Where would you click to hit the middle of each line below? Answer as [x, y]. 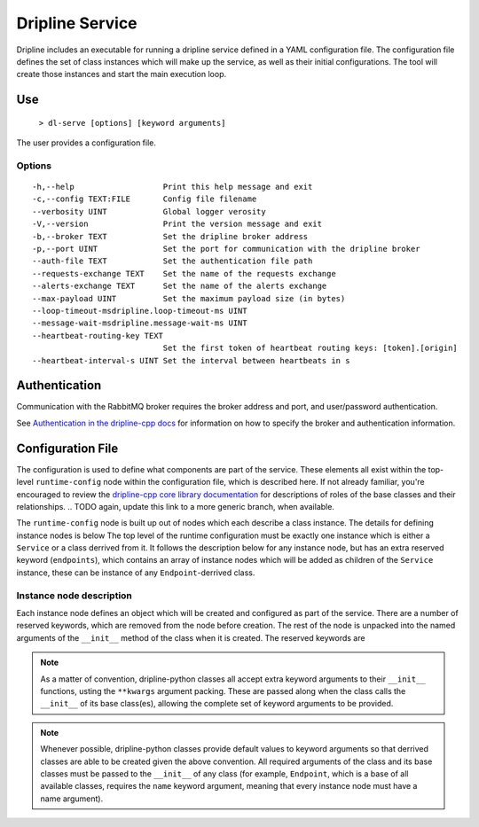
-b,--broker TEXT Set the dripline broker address [170, 236]
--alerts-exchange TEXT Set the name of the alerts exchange [180, 286]
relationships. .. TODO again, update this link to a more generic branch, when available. [175, 506]
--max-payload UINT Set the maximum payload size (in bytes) [189, 298]
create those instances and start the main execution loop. [122, 74]
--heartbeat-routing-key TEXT [98, 335]
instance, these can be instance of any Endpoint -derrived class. [136, 573]
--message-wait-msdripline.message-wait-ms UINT [140, 323]
